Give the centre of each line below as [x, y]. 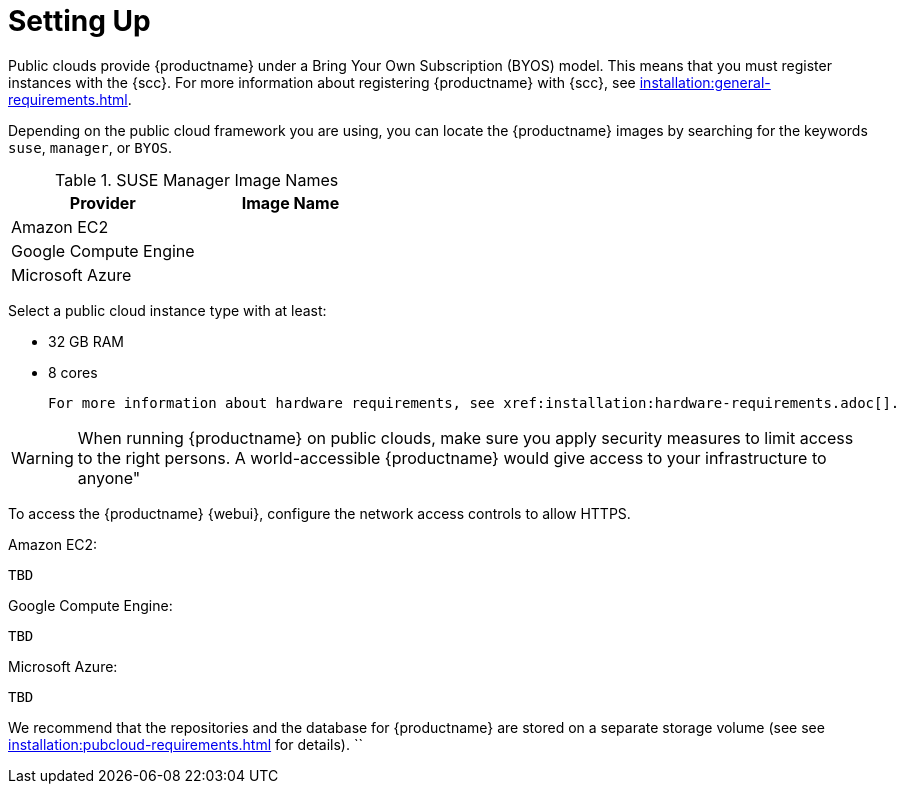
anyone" [109, 477]
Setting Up [79, 21]
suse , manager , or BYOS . [90, 147]
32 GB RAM [86, 341]
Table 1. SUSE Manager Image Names [197, 179]
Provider [102, 202]
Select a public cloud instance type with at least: [167, 310]
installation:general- [705, 82]
